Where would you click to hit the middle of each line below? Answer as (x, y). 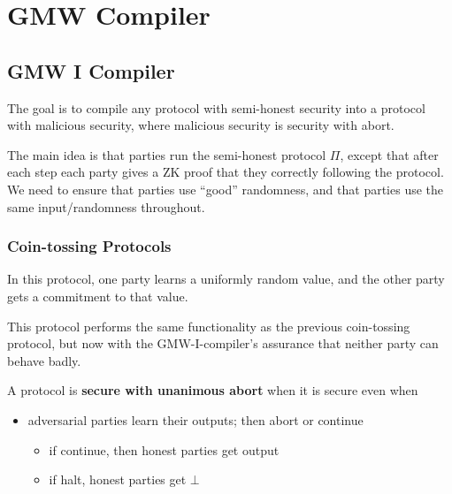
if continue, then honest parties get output (164, 449)
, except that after (389, 154)
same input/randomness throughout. (106, 206)
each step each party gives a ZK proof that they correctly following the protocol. (226, 172)
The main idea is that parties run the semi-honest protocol (167, 154)
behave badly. (44, 360)
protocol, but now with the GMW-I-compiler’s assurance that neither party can (223, 343)
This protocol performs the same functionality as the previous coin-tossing (209, 326)
